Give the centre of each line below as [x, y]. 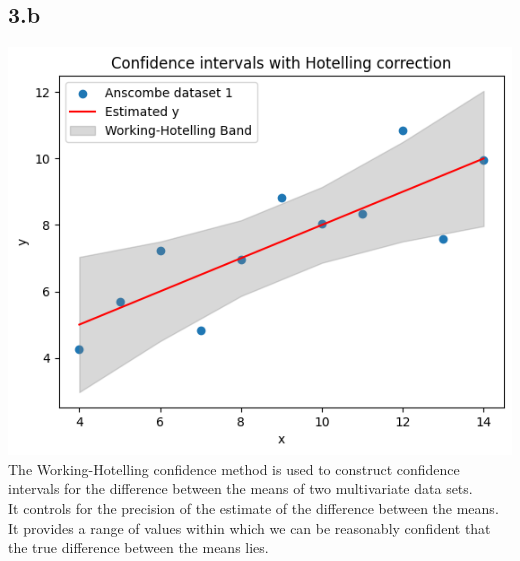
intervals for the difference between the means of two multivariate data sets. [240, 488]
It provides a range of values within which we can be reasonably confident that [249, 527]
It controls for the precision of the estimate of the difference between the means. [253, 508]
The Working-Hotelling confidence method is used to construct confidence [234, 468]
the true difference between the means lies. [138, 547]
